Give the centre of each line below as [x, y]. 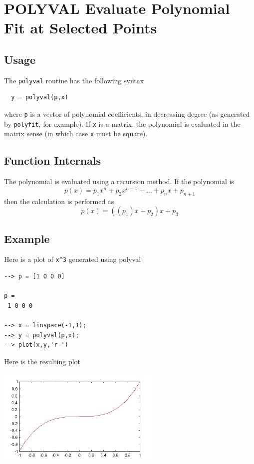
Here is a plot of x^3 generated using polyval [73, 259]
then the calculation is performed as [59, 201]
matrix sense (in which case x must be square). [76, 133]
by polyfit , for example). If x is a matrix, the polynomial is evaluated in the [122, 123]
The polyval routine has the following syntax [74, 80]
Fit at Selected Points [81, 28]
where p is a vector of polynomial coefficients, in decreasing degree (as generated [127, 114]
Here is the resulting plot [42, 361]
